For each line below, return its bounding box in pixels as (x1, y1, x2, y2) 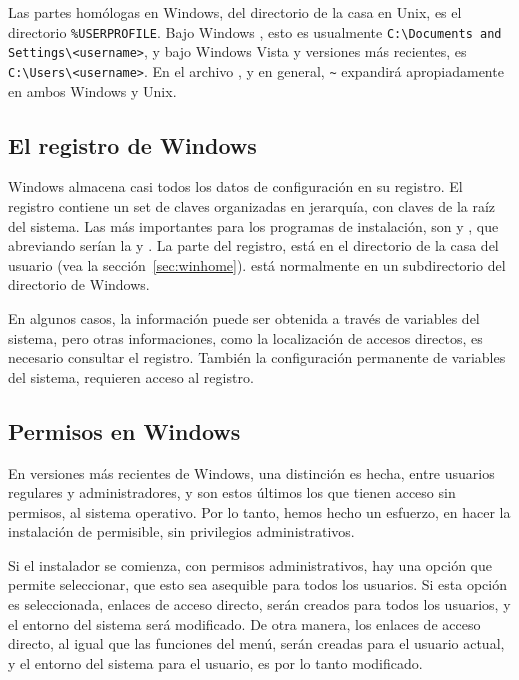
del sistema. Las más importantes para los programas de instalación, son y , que (8, 215, 499, 236)
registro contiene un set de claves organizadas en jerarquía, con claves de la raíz (8, 195, 496, 216)
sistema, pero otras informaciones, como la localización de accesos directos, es (8, 327, 483, 348)
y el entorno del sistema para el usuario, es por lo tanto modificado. (8, 652, 423, 673)
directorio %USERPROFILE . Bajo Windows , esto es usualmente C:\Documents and (8, 21, 502, 42)
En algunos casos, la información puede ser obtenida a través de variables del (8, 307, 480, 328)
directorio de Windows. (8, 274, 150, 295)
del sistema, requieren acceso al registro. (8, 366, 254, 387)
